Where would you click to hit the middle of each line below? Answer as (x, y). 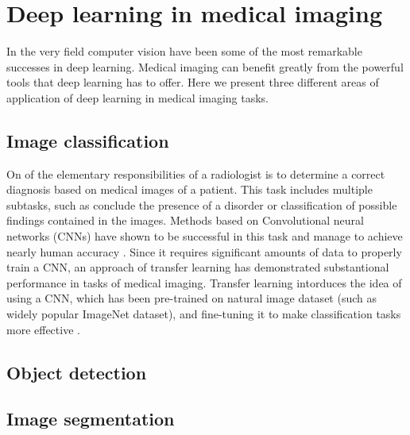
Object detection (77, 372)
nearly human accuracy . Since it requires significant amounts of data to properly (204, 251)
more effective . (43, 329)
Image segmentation (91, 419)
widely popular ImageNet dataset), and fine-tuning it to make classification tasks (204, 314)
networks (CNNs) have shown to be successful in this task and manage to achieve (205, 236)
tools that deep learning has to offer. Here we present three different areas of (193, 82)
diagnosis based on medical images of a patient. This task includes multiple (190, 189)
